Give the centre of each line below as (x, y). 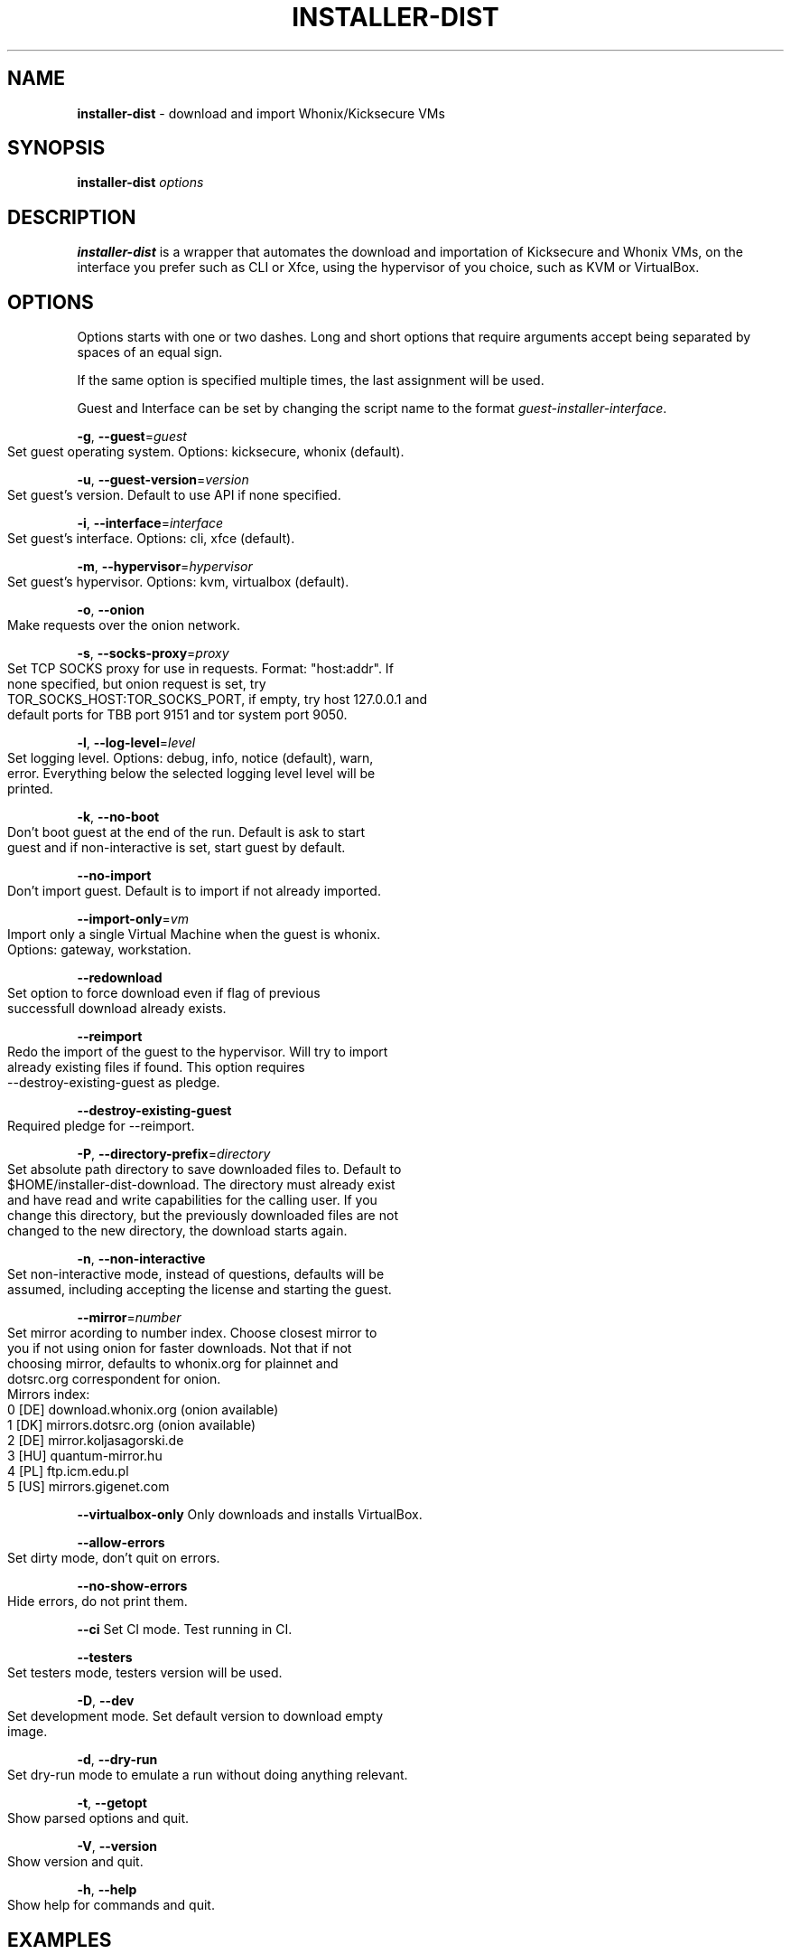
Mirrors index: (49, 1395)
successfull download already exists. (117, 1009)
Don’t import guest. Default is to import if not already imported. (194, 891)
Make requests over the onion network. (124, 625)
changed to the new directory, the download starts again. (177, 1231)
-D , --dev (106, 1701)
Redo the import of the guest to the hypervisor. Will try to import (198, 1052)
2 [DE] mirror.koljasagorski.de (96, 1441)
